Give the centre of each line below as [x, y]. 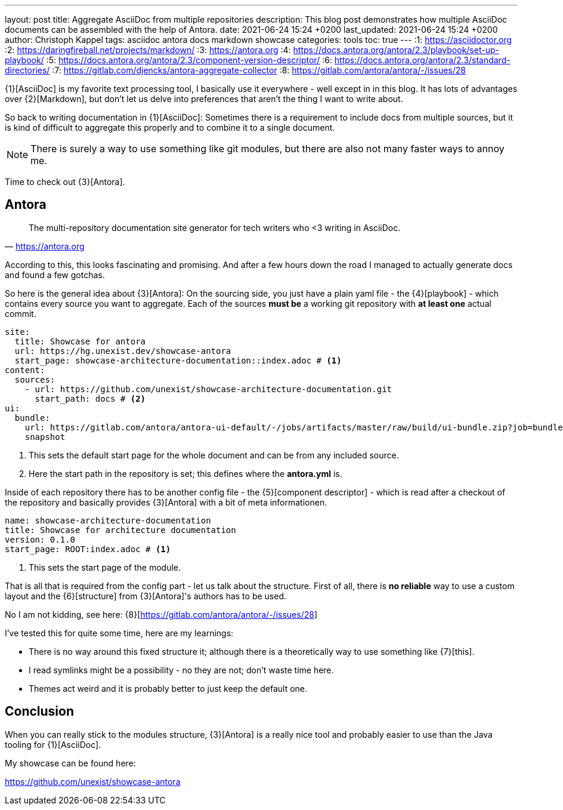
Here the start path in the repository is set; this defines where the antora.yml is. [185, 473]
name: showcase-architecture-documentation [108, 520]
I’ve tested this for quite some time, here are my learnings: [119, 633]
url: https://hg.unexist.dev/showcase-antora [123, 351]
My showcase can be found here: [70, 763]
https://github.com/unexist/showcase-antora [93, 781]
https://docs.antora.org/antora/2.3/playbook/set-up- [396, 50]
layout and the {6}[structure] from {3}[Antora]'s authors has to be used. [146, 596]
